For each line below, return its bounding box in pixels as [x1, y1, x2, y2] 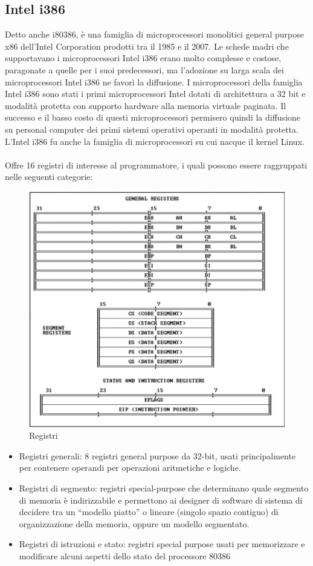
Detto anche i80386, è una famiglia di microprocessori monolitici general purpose [5, 28, 304, 41]
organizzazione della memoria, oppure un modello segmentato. [19, 517, 250, 530]
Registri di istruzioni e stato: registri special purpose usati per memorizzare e [19, 538, 305, 550]
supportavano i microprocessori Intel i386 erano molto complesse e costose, [5, 52, 282, 64]
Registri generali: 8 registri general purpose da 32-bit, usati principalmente [19, 449, 296, 462]
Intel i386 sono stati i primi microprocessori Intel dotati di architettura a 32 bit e [5, 87, 306, 100]
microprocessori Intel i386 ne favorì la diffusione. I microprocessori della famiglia [5, 75, 303, 88]
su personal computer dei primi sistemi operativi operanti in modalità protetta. [5, 122, 298, 135]
